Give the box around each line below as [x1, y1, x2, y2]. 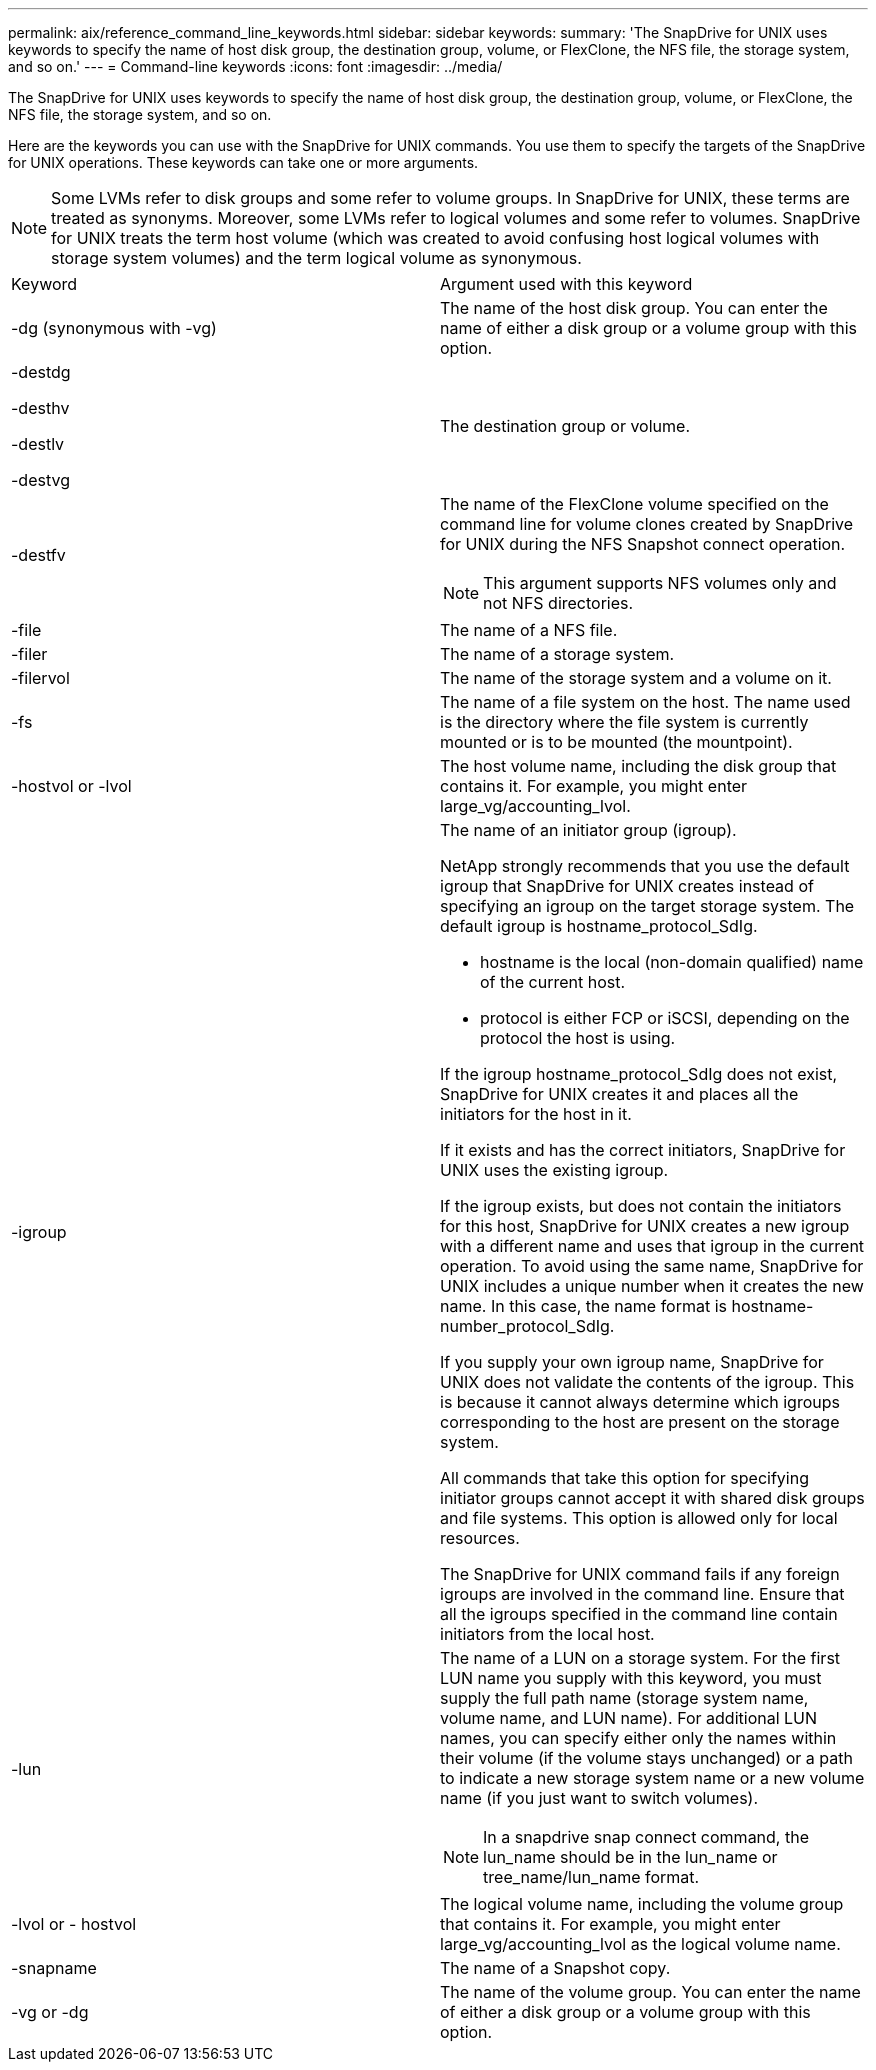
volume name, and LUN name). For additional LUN [440, 1708, 818, 1728]
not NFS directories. [483, 593, 634, 613]
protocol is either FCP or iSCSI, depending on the [480, 1008, 850, 1028]
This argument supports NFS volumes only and [483, 573, 837, 593]
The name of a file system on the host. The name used [440, 692, 851, 712]
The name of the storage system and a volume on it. [440, 668, 832, 688]
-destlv [11, 434, 65, 454]
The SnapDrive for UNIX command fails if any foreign [440, 1564, 840, 1584]
